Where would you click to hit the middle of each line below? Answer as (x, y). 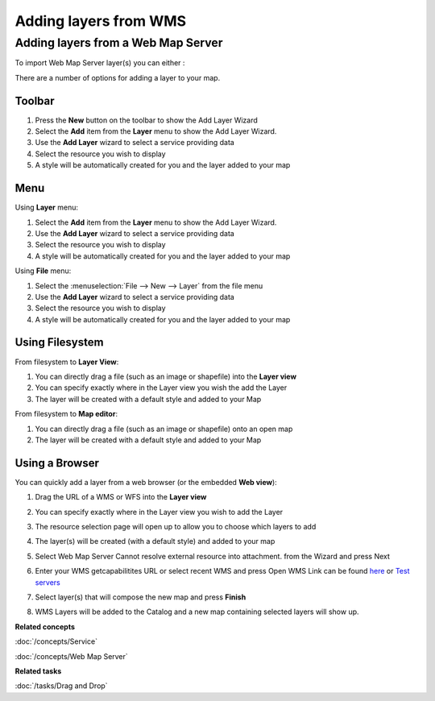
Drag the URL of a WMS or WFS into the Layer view (121, 497)
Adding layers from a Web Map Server (119, 43)
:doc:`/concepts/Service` (56, 641)
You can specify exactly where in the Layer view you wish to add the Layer (159, 512)
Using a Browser (57, 463)
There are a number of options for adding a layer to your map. (118, 77)
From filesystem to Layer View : (67, 362)
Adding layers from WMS (101, 21)
